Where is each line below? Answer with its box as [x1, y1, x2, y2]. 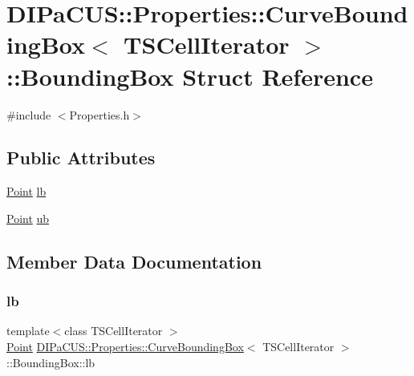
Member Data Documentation [6, 249, 262, 273]
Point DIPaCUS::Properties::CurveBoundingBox [6, 338, 244, 355]
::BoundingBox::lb [6, 354, 95, 370]
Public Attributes [6, 145, 156, 170]
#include [6, 106, 51, 123]
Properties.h [69, 106, 130, 123]
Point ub [6, 209, 50, 226]
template [6, 322, 50, 339]
